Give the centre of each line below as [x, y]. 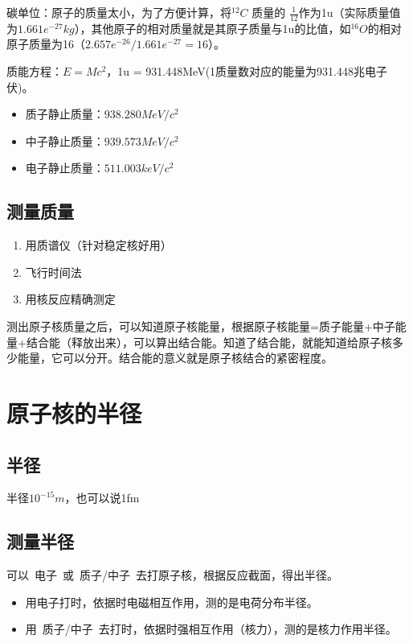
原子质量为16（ [46, 44]
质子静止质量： [65, 114]
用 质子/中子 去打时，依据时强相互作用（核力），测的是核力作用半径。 [211, 629]
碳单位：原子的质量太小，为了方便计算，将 [119, 12]
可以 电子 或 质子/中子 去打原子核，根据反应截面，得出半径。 [172, 575]
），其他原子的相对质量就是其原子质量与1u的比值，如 [213, 28]
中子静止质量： [65, 140]
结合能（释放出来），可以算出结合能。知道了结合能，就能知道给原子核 [209, 342]
